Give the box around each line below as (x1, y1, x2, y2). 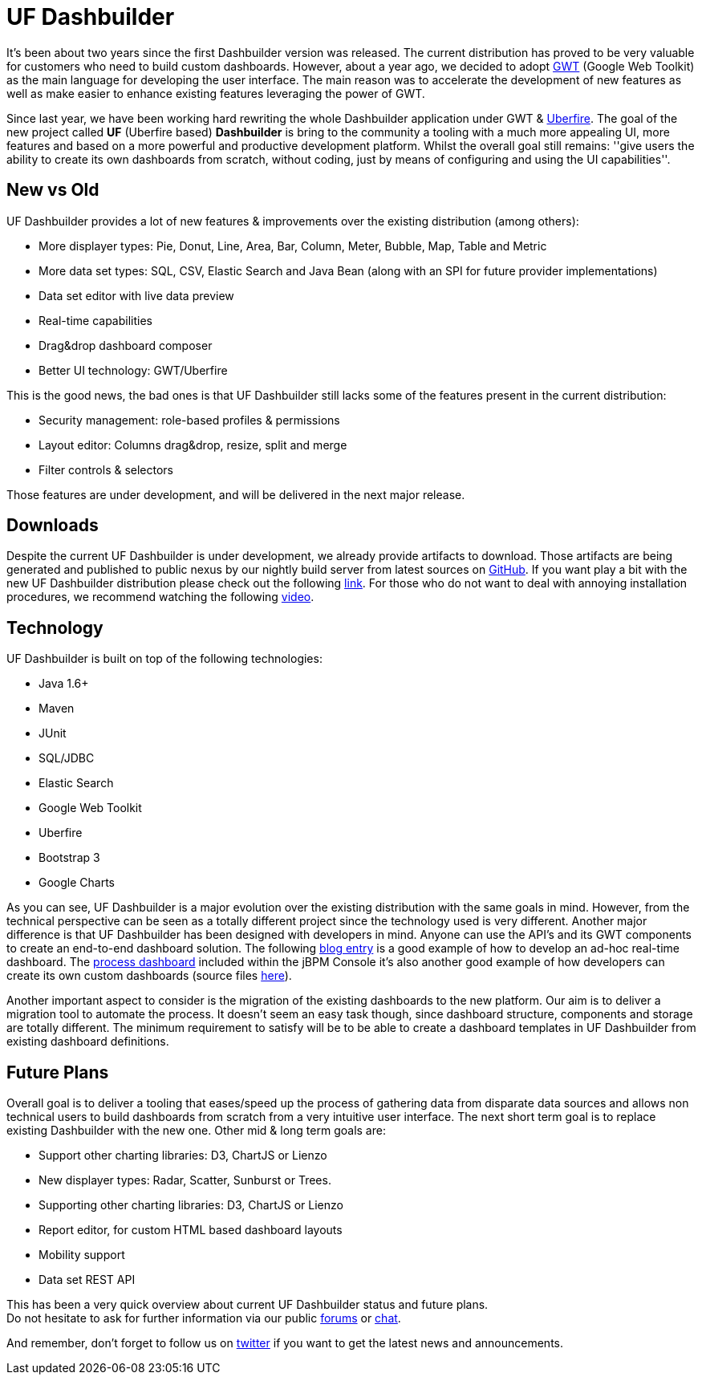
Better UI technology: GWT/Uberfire (39, 363, 228, 377)
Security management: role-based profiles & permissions (39, 412, 340, 427)
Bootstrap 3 (39, 851, 100, 865)
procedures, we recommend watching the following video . (6, 590, 314, 604)
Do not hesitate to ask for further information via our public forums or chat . (6, 1311, 401, 1326)
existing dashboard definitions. (6, 1034, 169, 1049)
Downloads (6, 515, 99, 536)
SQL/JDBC (39, 751, 95, 766)
